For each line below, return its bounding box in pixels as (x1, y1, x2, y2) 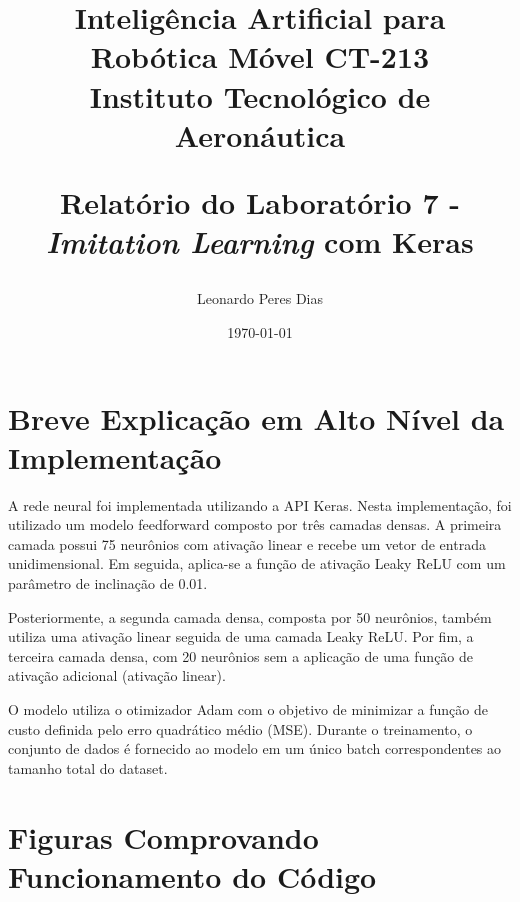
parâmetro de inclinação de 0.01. (8, 573, 208, 593)
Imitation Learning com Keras (46, 221, 474, 263)
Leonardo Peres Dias (196, 288, 324, 309)
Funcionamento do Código (8, 855, 377, 896)
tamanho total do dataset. (8, 757, 168, 778)
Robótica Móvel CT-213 (90, 36, 430, 77)
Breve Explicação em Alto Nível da (8, 397, 505, 438)
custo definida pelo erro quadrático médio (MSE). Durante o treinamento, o (8, 718, 473, 739)
